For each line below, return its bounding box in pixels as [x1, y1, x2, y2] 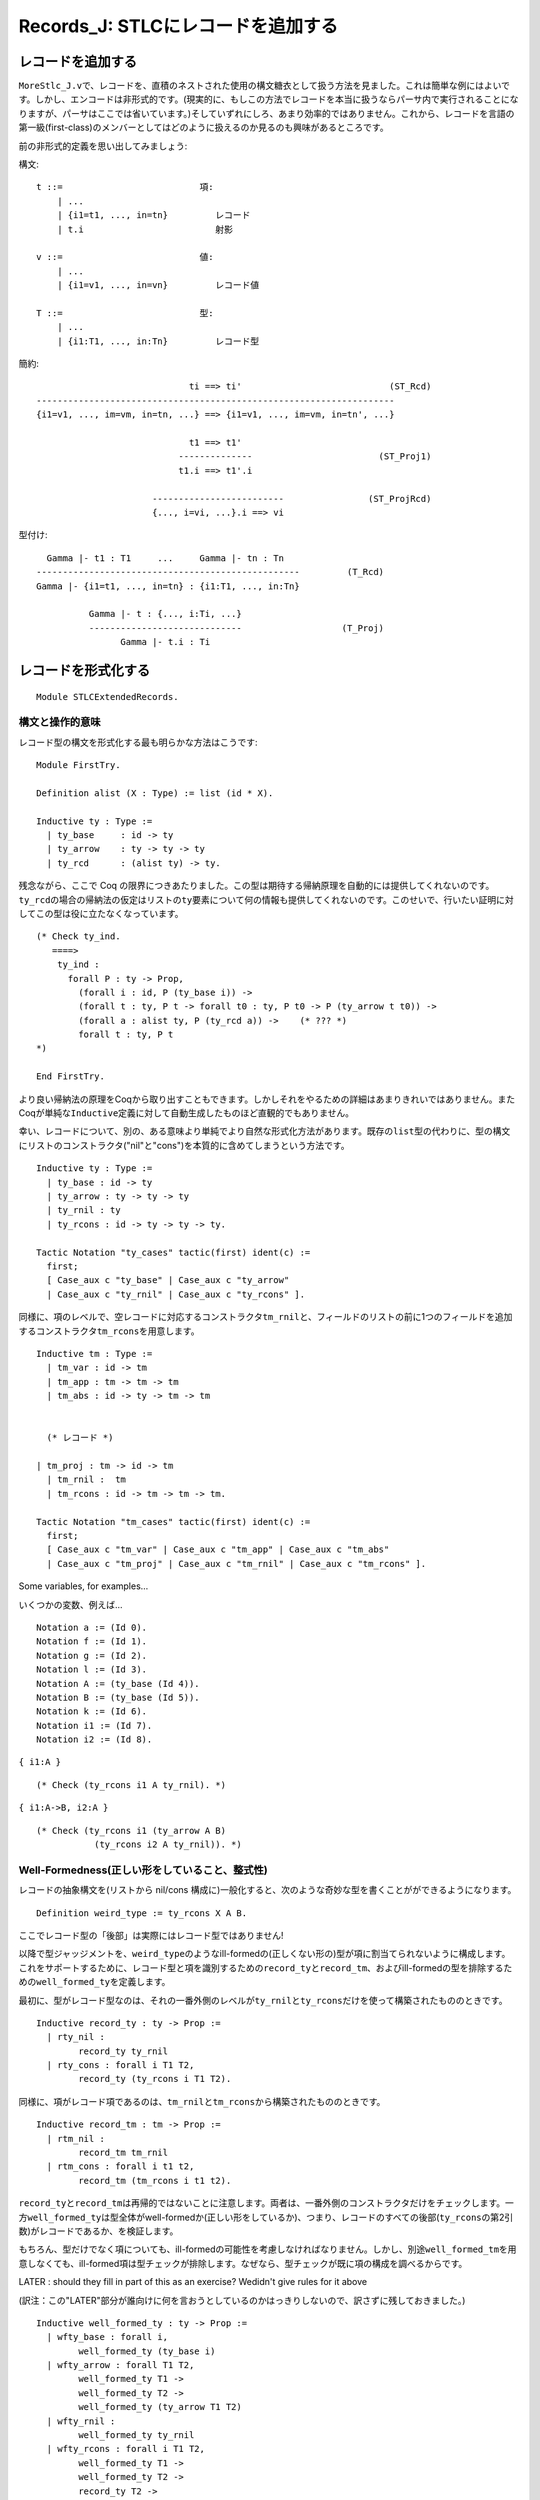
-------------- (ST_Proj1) [178, 451, 432, 462]
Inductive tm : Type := [36, 1348, 153, 1359]
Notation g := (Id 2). [36, 1650, 148, 1661]
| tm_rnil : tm [46, 1474, 127, 1485]
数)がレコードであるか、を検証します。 [18, 2225, 179, 2237]
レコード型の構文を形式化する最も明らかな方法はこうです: [18, 736, 259, 748]
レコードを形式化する [18, 661, 150, 679]
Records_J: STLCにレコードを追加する [18, 15, 339, 37]
